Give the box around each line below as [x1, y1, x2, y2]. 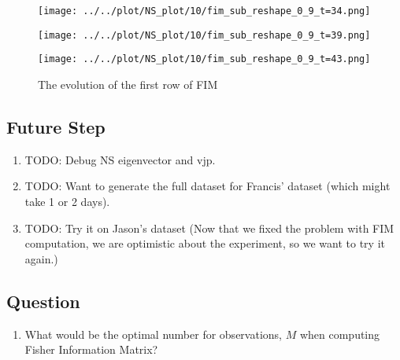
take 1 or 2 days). [24, 193, 110, 209]
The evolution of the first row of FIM [38, 75, 218, 92]
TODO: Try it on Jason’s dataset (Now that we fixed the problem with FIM [24, 219, 394, 236]
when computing [299, 325, 380, 342]
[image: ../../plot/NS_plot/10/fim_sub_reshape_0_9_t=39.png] [38, 29, 371, 41]
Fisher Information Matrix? [24, 341, 158, 358]
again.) [24, 250, 58, 266]
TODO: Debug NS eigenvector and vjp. [24, 151, 216, 167]
